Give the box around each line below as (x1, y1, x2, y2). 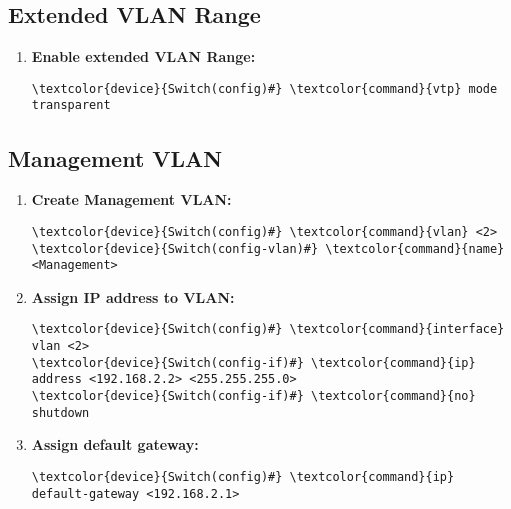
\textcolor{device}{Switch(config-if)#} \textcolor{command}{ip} (31, 355, 476, 370)
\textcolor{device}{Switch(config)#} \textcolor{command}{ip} (31, 470, 455, 484)
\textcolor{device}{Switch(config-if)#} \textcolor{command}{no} (31, 389, 476, 404)
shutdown (31, 405, 90, 420)
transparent (31, 98, 111, 113)
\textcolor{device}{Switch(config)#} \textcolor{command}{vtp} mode (31, 81, 498, 96)
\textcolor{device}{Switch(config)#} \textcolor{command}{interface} (31, 322, 505, 337)
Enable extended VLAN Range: (31, 46, 256, 67)
